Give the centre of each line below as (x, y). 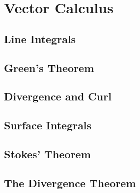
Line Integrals (40, 38)
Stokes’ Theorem (47, 154)
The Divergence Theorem (70, 182)
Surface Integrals (48, 125)
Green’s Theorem (49, 67)
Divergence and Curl (58, 96)
